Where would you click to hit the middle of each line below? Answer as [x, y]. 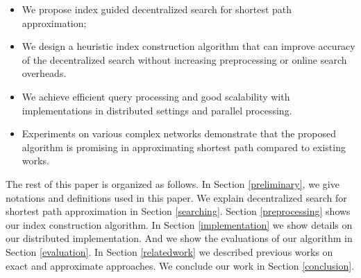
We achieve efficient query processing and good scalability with [156, 96]
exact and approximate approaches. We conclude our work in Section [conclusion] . [180, 265]
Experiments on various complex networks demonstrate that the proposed [179, 133]
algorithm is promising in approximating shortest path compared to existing [184, 147]
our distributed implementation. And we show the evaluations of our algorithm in [179, 238]
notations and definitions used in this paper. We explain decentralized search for [176, 197]
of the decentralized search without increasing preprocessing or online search [184, 59]
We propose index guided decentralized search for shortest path [157, 9]
